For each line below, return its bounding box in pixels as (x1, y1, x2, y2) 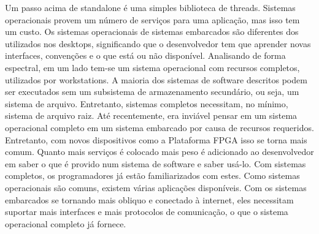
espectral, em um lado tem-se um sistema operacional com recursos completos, (5, 61, 300, 74)
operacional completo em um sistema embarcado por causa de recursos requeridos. (5, 121, 314, 134)
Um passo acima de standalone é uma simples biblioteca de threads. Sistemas (5, 1, 296, 13)
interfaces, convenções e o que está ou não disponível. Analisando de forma (5, 49, 286, 62)
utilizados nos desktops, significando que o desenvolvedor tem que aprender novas (5, 37, 311, 50)
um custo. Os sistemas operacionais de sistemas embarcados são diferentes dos (5, 25, 299, 38)
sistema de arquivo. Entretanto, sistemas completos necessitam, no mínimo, (5, 97, 288, 110)
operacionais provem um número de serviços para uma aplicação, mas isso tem (5, 13, 300, 26)
